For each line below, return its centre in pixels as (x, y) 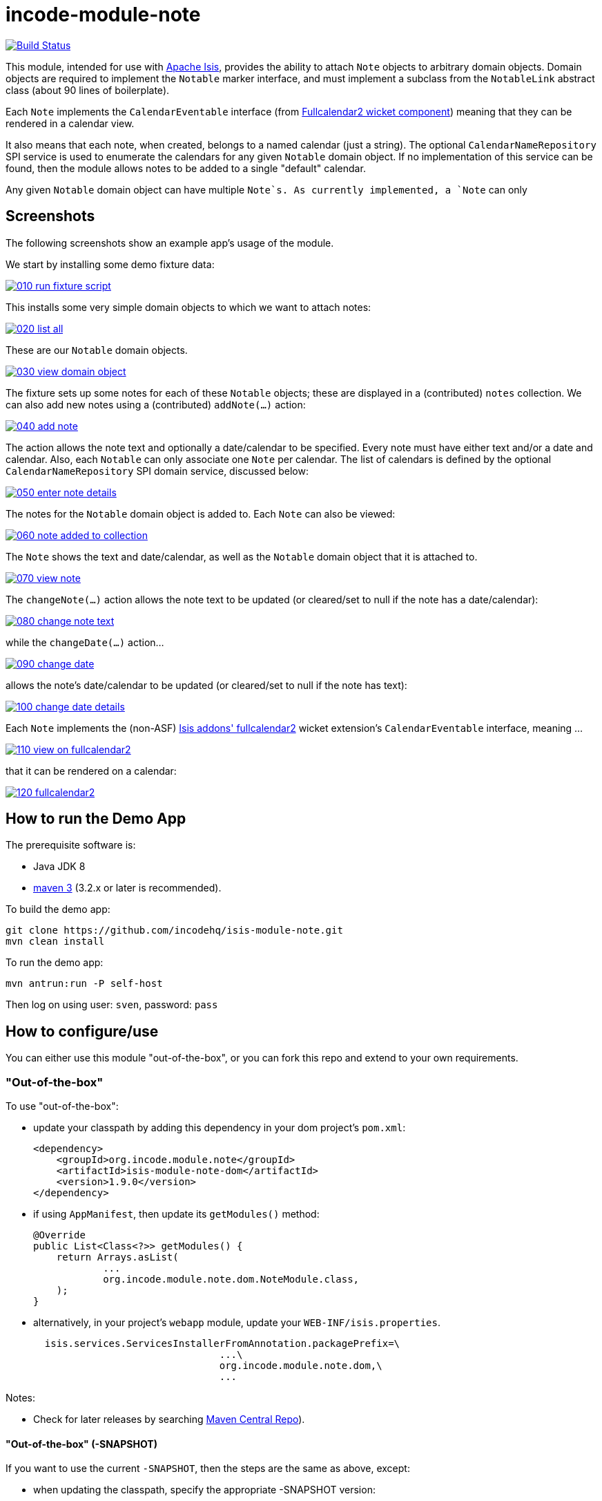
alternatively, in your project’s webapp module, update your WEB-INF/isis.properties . (237, 1323)
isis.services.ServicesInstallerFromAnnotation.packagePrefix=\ (222, 1344)
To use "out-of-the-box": (62, 1106)
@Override (59, 1235)
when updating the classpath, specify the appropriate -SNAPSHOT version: (204, 1490)
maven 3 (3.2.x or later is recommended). (127, 888)
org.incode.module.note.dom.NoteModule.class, (231, 1280)
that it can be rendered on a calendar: (91, 771)
